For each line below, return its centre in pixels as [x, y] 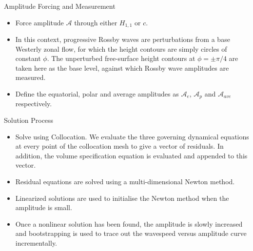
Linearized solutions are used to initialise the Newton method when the [122, 198]
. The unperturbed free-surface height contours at [121, 58]
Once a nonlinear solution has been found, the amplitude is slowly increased [129, 223]
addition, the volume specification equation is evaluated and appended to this [131, 155]
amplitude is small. [44, 207]
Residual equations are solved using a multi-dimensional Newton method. [125, 182]
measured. [30, 77]
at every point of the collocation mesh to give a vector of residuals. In [119, 146]
